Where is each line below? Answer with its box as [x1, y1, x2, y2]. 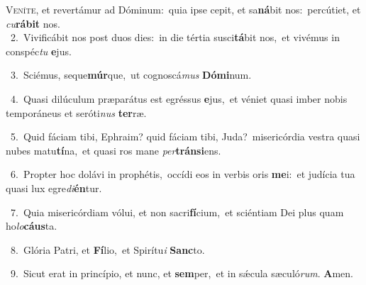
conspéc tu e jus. [6, 43, 72, 58]
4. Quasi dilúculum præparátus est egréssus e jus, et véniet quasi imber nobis [10, 91, 348, 106]
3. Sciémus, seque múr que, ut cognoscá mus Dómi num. [10, 67, 252, 82]
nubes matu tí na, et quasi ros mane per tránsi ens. [6, 142, 221, 157]
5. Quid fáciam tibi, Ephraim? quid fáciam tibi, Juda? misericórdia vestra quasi [10, 129, 360, 144]
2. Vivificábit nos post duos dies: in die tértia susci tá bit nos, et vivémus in [10, 30, 340, 45]
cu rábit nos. [6, 16, 60, 30]
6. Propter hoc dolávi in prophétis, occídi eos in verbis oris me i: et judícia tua [10, 167, 355, 181]
